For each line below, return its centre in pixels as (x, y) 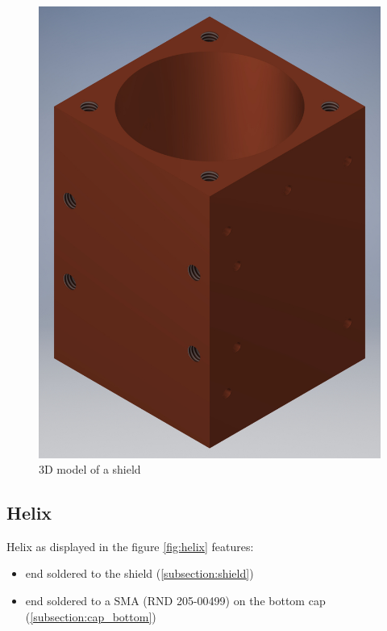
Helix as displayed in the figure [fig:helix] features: (130, 546)
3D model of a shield (90, 469)
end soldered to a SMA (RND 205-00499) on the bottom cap (175, 601)
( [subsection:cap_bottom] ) (91, 616)
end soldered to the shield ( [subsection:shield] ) (139, 573)
